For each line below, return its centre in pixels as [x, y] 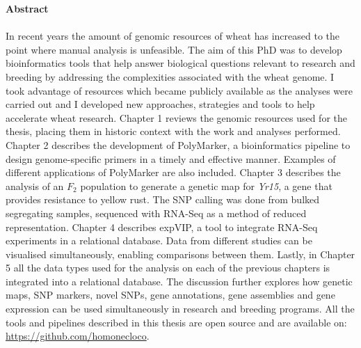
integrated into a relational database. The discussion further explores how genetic [179, 281]
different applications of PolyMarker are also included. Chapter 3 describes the [173, 172]
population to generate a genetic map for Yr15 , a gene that [206, 185]
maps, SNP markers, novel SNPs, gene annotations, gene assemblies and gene [170, 295]
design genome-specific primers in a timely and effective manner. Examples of [171, 158]
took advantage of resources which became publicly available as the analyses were [179, 90]
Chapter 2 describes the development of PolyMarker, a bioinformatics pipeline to [178, 144]
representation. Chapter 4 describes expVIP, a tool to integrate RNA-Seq [162, 227]
